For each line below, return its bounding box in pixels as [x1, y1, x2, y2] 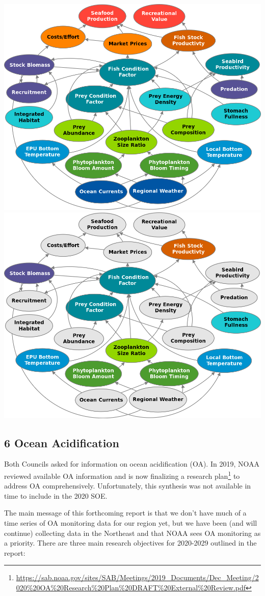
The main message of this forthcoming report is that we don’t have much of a [4, 507, 247, 518]
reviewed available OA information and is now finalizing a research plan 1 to [4, 469, 240, 481]
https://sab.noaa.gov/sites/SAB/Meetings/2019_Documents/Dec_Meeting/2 [16, 572, 259, 583]
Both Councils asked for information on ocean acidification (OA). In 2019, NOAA [4, 458, 259, 469]
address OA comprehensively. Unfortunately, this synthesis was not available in [4, 480, 251, 491]
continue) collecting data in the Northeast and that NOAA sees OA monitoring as [4, 527, 261, 538]
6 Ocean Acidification [4, 435, 119, 450]
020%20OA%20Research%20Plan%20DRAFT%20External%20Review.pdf [16, 582, 246, 593]
